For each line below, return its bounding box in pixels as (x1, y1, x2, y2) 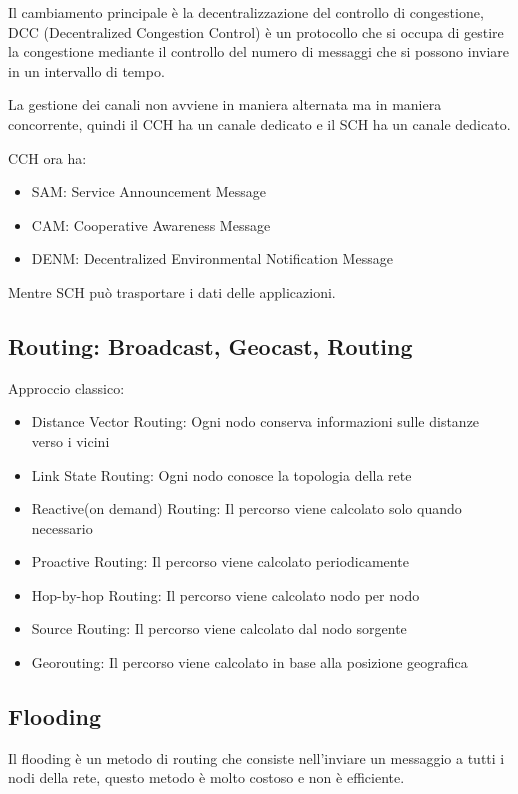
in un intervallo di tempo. (8, 60, 165, 81)
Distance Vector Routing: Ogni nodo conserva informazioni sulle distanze (31, 411, 480, 432)
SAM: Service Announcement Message (31, 181, 267, 202)
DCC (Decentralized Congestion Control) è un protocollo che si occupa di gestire (8, 21, 504, 42)
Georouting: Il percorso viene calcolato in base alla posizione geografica (31, 652, 468, 673)
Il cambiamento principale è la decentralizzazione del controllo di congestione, (8, 2, 484, 22)
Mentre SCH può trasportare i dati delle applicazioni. (8, 281, 336, 302)
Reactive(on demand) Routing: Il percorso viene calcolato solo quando (31, 498, 462, 519)
